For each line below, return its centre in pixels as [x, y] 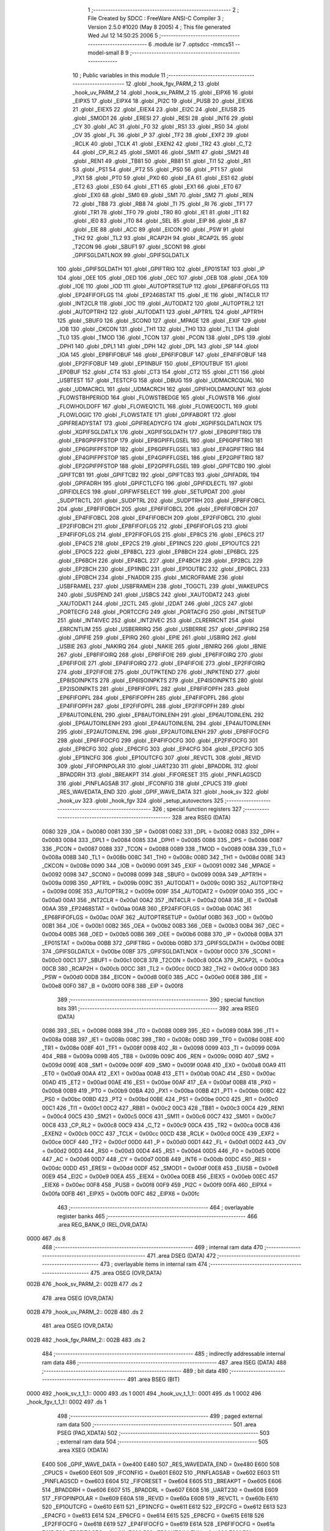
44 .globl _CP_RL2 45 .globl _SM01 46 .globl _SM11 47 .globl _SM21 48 [161, 152]
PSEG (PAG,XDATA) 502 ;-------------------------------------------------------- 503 [163, 1433]
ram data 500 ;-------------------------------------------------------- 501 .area [157, 1424]
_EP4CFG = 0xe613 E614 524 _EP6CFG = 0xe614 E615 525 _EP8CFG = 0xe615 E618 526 [153, 1515]
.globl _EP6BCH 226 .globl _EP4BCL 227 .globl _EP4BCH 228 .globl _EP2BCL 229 [160, 560]
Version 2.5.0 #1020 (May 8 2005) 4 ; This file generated [159, 27]
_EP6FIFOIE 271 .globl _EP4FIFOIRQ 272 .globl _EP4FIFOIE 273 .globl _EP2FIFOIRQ [161, 663]
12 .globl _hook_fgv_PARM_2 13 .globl [172, 84]
